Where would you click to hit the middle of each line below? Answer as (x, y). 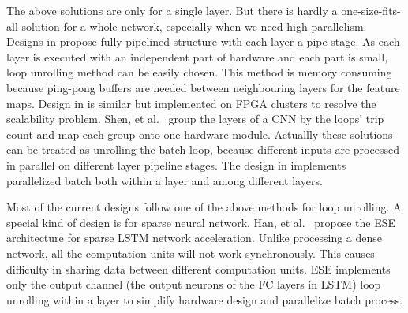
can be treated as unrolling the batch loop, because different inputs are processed (203, 149)
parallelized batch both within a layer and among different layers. (165, 180)
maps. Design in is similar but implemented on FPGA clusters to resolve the (191, 103)
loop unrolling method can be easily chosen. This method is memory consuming (199, 72)
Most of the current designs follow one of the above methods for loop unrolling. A (204, 207)
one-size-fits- (371, 10)
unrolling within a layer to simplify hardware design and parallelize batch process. (205, 299)
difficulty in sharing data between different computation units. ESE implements (198, 268)
